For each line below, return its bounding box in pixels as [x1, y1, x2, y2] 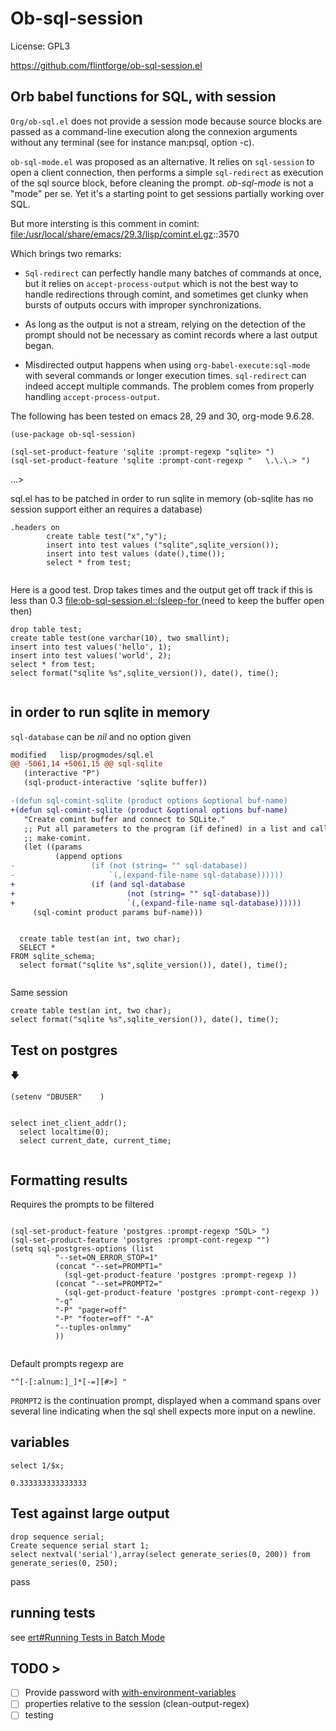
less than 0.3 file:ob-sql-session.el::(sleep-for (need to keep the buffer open [10, 594, 325, 606]
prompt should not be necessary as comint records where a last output [24, 328, 318, 341]
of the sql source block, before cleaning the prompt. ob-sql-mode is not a [10, 177, 314, 189]
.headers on [10, 522, 60, 532]
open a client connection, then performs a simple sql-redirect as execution [10, 166, 324, 178]
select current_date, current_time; [19, 1136, 172, 1146]
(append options [54, 852, 123, 862]
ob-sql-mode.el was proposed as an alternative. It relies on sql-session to [10, 155, 315, 167]
